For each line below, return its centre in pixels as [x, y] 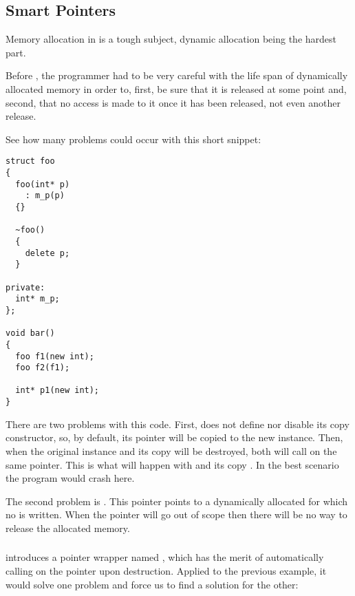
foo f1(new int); [55, 356]
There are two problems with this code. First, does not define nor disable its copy [177, 424]
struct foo [30, 161]
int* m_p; [37, 299]
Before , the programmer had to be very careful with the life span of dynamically [177, 75]
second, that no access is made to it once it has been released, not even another [173, 102]
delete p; [47, 253]
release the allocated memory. [68, 528]
